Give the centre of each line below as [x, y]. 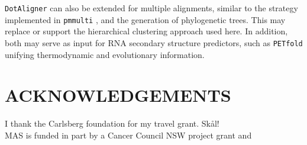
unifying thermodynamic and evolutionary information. [105, 54]
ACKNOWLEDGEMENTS [118, 95]
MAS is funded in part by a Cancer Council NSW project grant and [128, 135]
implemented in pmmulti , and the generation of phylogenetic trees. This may [145, 19]
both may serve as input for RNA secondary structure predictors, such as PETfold [154, 42]
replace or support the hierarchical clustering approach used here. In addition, [146, 31]
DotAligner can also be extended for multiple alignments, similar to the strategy [151, 8]
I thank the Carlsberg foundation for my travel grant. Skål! [112, 123]
